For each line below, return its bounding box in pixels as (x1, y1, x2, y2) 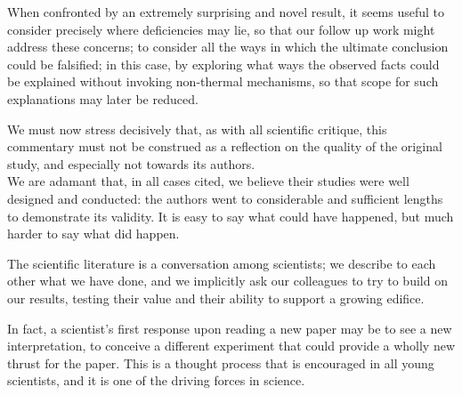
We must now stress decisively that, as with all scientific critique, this (7, 119, 387, 138)
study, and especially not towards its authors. (7, 154, 255, 173)
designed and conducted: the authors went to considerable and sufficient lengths (7, 189, 443, 207)
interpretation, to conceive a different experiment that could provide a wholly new (7, 336, 456, 355)
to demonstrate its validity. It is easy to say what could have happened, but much (7, 206, 454, 225)
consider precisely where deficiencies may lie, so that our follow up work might (7, 20, 435, 38)
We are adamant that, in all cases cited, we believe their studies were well (7, 172, 409, 190)
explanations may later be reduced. (7, 89, 199, 108)
